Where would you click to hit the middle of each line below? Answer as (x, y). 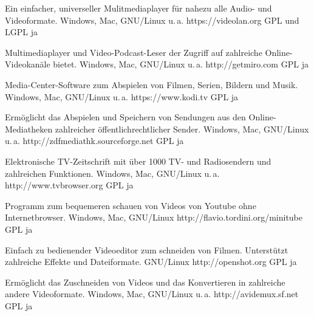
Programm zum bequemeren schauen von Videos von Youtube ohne (131, 205)
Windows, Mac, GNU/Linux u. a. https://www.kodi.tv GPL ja (122, 96)
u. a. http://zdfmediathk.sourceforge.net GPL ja (94, 141)
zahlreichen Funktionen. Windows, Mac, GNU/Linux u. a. (112, 173)
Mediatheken (29, 129)
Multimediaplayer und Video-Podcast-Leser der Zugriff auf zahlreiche (134, 52)
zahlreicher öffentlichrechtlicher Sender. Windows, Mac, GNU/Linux (182, 129)
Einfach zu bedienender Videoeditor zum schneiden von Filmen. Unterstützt (147, 249)
